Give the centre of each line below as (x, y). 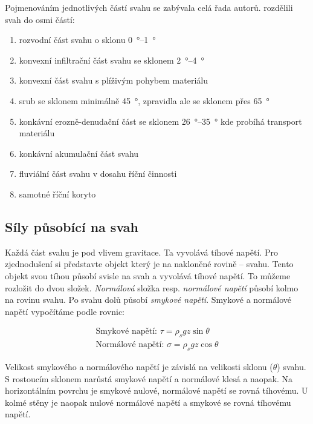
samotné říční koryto (57, 194)
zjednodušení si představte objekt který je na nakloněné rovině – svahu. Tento (149, 264)
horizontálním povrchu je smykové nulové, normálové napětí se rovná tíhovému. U (156, 390)
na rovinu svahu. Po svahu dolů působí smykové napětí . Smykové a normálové (148, 300)
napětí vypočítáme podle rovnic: (65, 311)
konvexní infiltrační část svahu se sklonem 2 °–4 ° (111, 60)
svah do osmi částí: (40, 19)
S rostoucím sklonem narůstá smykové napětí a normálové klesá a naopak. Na (149, 378)
